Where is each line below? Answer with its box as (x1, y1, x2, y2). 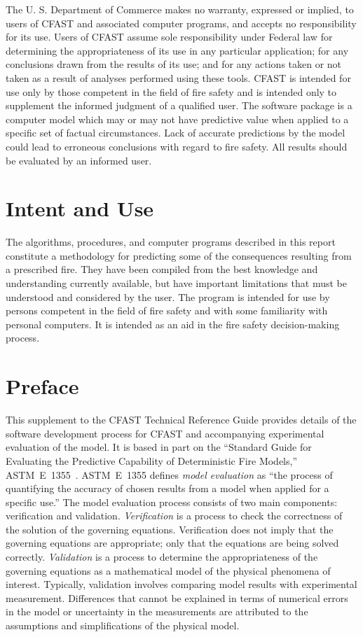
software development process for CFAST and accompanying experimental (6, 426, 324, 440)
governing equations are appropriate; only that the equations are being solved (6, 535, 339, 550)
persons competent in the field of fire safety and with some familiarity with (6, 303, 328, 318)
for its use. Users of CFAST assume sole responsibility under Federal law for (6, 29, 333, 44)
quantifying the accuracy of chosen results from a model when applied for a (6, 481, 329, 496)
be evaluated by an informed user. (6, 153, 152, 167)
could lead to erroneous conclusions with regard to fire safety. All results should (6, 139, 348, 153)
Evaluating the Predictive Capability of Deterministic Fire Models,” (6, 453, 298, 468)
